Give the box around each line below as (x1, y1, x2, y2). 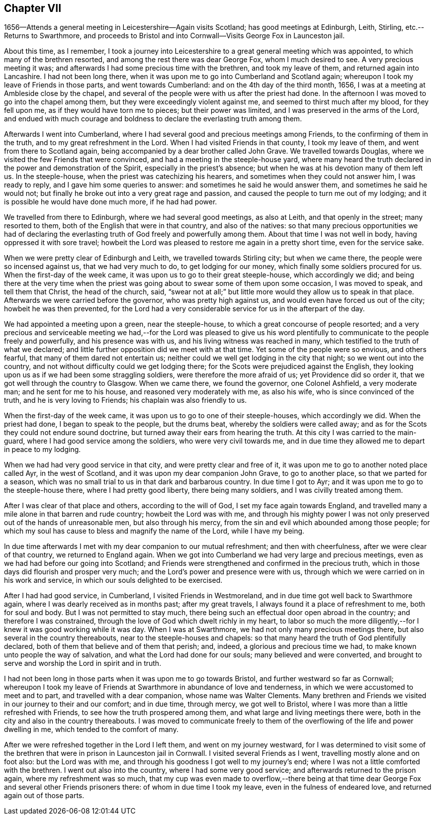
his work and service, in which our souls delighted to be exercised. (4, 576, 223, 585)
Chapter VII (4, 2, 62, 14)
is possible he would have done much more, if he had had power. (4, 197, 217, 206)
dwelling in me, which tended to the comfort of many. (4, 725, 178, 734)
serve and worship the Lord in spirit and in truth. (4, 659, 162, 668)
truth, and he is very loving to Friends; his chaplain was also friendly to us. (4, 396, 247, 405)
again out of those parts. (4, 791, 85, 800)
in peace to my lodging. (4, 445, 81, 454)
